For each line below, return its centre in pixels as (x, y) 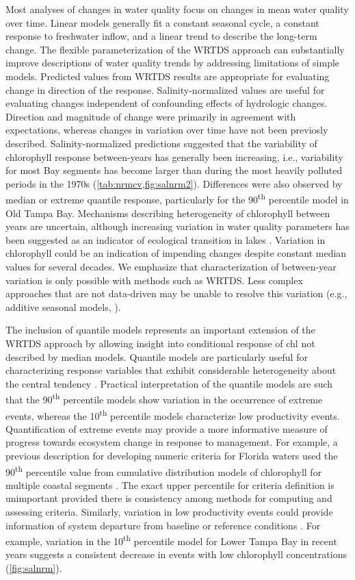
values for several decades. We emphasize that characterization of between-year (171, 266)
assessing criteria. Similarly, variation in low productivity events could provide (169, 512)
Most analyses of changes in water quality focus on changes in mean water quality (177, 9)
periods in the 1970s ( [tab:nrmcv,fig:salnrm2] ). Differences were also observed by (174, 183)
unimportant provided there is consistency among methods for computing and (169, 498)
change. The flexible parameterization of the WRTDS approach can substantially (175, 49)
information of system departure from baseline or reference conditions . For (163, 525)
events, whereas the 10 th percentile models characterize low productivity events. (173, 414)
